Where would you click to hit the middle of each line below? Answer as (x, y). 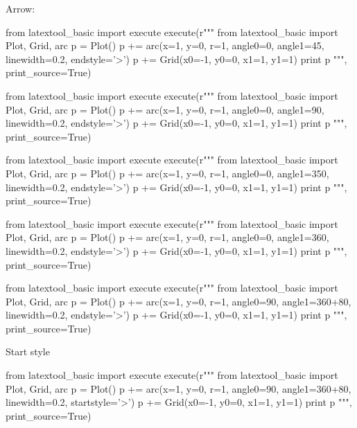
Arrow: (20, 8)
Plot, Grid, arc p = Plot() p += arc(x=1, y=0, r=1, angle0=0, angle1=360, (167, 237)
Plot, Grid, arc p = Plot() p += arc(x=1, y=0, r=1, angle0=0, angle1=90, (165, 109)
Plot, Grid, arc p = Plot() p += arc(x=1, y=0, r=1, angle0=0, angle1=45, (165, 45)
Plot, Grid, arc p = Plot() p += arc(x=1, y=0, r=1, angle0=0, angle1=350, (167, 173)
